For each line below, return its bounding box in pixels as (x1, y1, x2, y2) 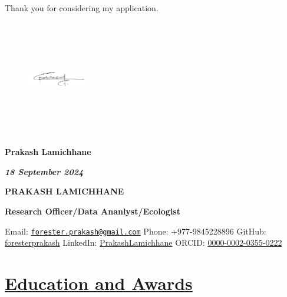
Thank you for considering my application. (5, 2, 159, 14)
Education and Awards (5, 271, 193, 295)
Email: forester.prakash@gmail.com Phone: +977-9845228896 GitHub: (5, 225, 266, 237)
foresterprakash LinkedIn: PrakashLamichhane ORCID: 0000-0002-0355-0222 (5, 236, 282, 249)
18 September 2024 (5, 165, 84, 177)
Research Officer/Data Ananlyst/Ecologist (5, 204, 180, 217)
